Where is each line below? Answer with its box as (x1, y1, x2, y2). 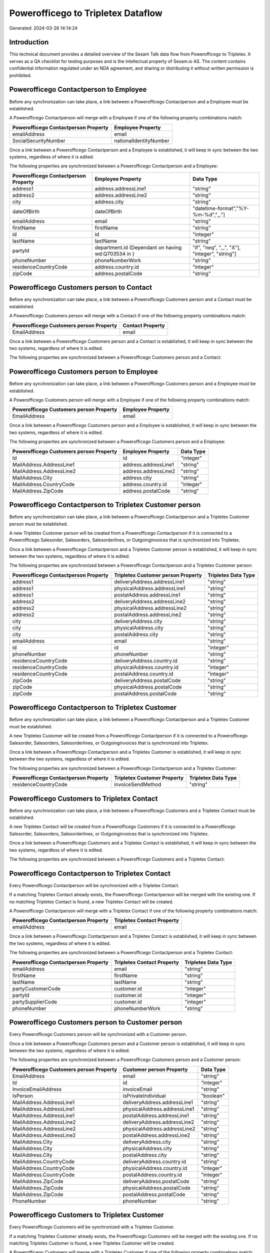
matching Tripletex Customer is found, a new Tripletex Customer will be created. (9, 1240, 175, 1246)
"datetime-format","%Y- (192, 204, 249, 212)
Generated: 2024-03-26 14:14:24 (9, 25, 78, 31)
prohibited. (9, 72, 32, 78)
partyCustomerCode (12, 985, 61, 992)
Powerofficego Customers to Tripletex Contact (9, 794, 158, 803)
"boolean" (200, 1092, 225, 1099)
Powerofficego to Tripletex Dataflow (9, 8, 162, 19)
